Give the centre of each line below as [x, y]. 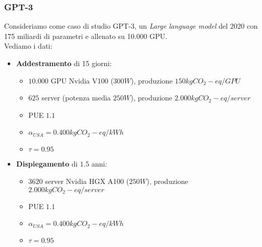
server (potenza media [76, 98]
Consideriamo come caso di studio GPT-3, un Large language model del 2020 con [131, 26]
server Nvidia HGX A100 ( [87, 181]
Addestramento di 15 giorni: [64, 63]
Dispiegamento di [47, 164]
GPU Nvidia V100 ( [82, 80]
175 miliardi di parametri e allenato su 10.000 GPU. [86, 36]
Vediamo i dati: [28, 46]
